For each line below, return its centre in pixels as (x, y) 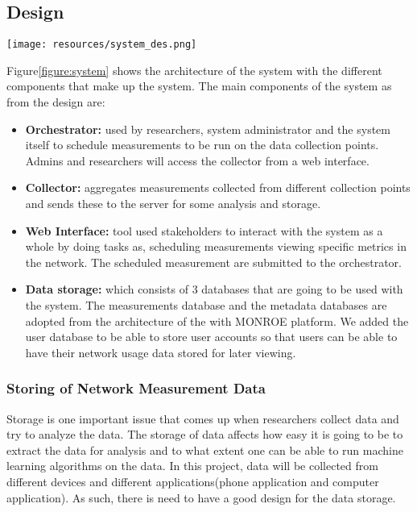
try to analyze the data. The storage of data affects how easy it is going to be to (205, 434)
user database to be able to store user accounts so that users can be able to (211, 337)
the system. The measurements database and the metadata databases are (206, 304)
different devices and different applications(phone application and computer (193, 481)
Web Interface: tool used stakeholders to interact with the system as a (204, 230)
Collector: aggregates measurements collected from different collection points (218, 187)
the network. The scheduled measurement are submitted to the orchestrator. (213, 262)
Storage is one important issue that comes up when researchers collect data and (203, 418)
